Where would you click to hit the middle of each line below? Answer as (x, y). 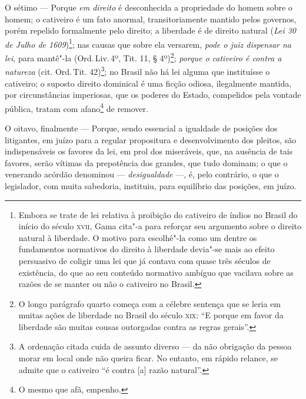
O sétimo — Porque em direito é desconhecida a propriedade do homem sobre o (149, 7)
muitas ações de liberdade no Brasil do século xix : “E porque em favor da (151, 315)
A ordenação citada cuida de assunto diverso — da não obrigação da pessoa (155, 346)
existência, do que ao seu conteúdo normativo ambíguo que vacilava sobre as (156, 272)
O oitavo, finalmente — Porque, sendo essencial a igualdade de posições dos (141, 128)
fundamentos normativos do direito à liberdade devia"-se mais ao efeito (147, 249)
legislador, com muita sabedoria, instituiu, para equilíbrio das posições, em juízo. (151, 185)
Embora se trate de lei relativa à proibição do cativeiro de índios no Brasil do (158, 214)
